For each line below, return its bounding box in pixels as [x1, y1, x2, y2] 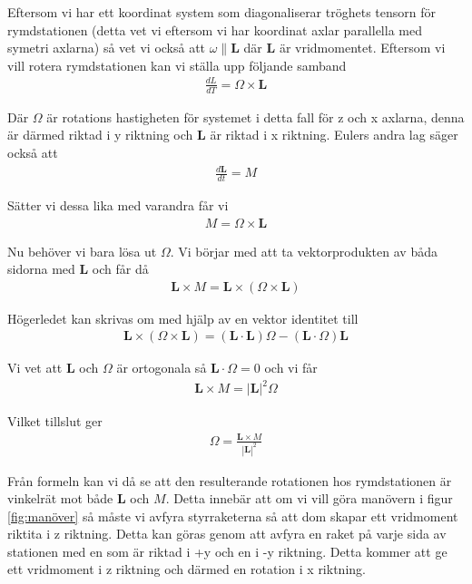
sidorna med [7, 259, 75, 278]
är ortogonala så [116, 358, 207, 377]
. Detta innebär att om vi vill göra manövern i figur [165, 489, 453, 508]
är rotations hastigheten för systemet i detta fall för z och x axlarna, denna [46, 107, 465, 126]
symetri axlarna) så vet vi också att [7, 38, 206, 57]
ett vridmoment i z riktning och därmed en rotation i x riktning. [7, 560, 366, 579]
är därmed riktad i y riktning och [7, 125, 193, 144]
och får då [92, 259, 149, 278]
